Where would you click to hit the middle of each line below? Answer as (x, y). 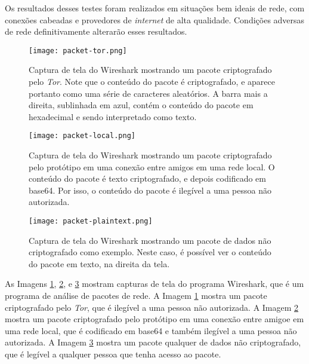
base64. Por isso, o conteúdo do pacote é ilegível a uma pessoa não (150, 190)
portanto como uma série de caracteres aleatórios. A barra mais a (148, 93)
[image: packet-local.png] (82, 136)
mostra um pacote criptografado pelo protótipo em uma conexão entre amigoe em (154, 319)
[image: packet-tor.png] (78, 51)
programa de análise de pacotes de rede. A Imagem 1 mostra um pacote (136, 296)
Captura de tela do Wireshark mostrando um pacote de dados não (150, 240)
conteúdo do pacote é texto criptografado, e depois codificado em (147, 178)
